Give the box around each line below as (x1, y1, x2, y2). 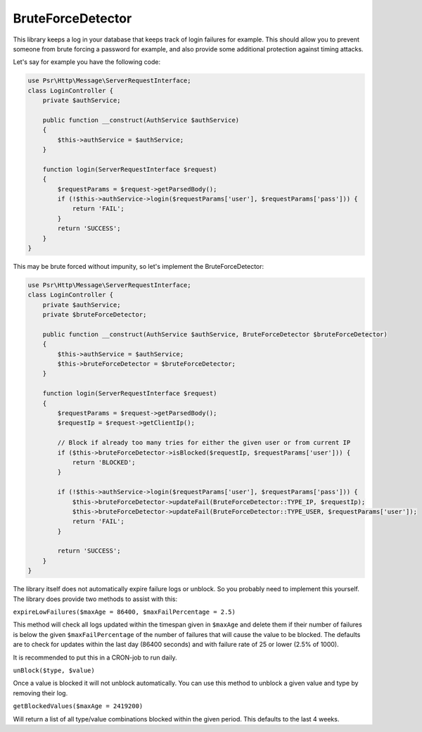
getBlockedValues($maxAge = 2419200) (13, 702, 143, 710)
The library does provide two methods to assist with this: (13, 595, 178, 603)
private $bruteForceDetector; (42, 310, 147, 319)
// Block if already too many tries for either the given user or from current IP (57, 438, 351, 447)
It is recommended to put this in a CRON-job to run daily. (13, 653, 177, 662)
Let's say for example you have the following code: (13, 58, 161, 66)
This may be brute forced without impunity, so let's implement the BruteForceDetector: (13, 262, 264, 270)
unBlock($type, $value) (13, 666, 95, 674)
